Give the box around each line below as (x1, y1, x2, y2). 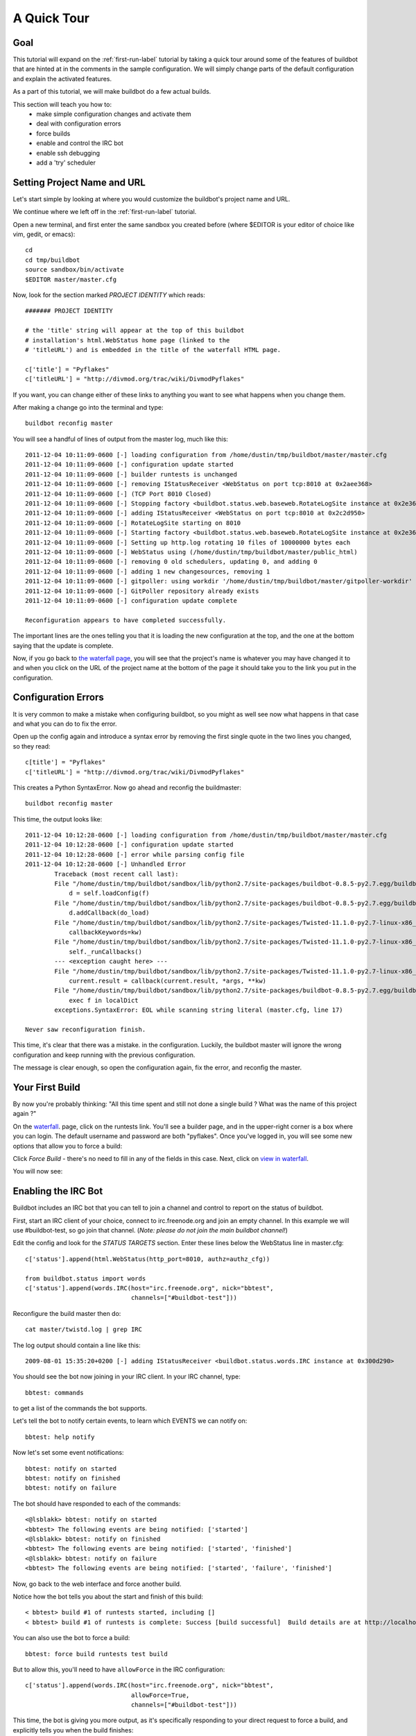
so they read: (12, 742, 51, 750)
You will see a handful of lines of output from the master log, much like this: (12, 435, 229, 443)
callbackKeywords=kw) (69, 928, 142, 936)
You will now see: (12, 1167, 63, 1176)
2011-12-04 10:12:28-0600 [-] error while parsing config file (25, 851, 245, 858)
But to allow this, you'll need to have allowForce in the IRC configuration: (12, 1665, 225, 1674)
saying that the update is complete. (12, 641, 114, 649)
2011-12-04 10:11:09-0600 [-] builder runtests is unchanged (25, 470, 237, 478)
